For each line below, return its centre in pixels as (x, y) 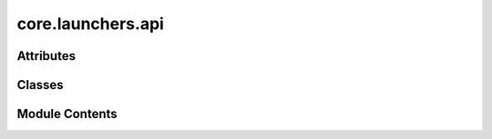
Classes (40, 85)
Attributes (46, 56)
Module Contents (67, 114)
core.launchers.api (90, 24)
